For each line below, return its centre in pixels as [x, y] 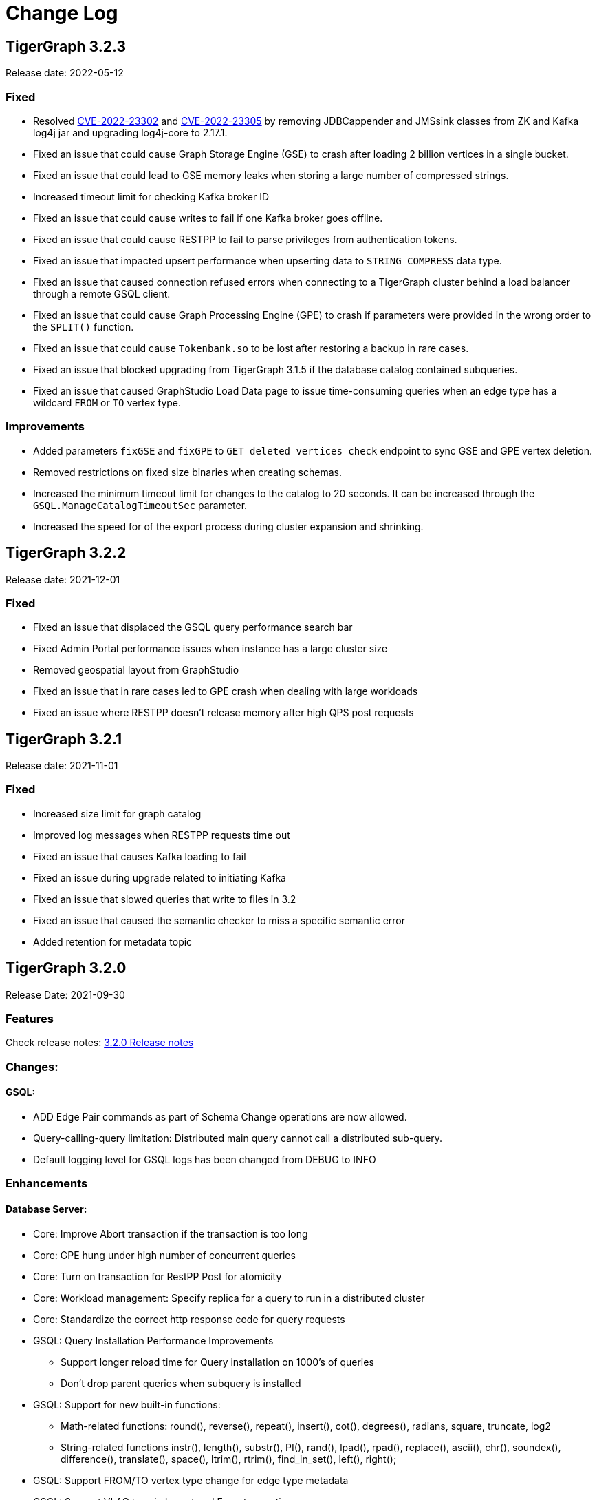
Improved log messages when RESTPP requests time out [162, 835]
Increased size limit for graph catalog [117, 813]
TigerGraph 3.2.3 [66, 46]
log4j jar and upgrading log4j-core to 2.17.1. [130, 132]
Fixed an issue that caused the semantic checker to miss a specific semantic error [219, 920]
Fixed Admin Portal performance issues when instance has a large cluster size [210, 649]
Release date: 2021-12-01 [63, 579]
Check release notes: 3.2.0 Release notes [100, 1043]
